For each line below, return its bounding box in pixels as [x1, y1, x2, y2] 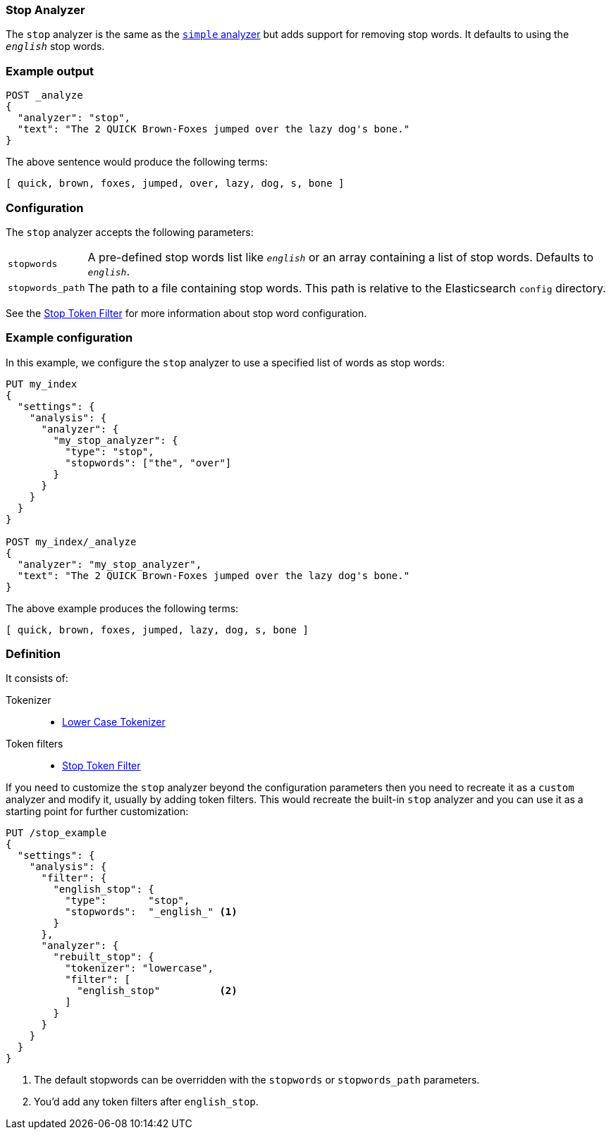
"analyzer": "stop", [17, 112, 131, 124]
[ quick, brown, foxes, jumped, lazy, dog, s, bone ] [6, 624, 309, 635]
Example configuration [6, 330, 133, 345]
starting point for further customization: [6, 805, 189, 818]
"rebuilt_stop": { [53, 951, 154, 963]
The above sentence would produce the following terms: [6, 156, 268, 168]
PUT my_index [6, 378, 78, 390]
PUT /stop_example [6, 827, 107, 839]
